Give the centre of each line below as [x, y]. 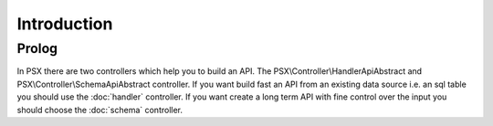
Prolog [37, 48]
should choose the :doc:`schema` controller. [100, 110]
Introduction [65, 24]
